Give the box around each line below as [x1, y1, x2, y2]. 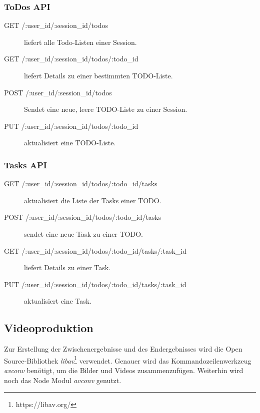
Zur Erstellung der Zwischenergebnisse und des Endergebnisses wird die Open [4, 344, 242, 354]
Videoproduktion [4, 320, 93, 336]
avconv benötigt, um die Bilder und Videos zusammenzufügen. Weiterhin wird [4, 365, 243, 375]
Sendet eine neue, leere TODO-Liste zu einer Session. [24, 104, 187, 114]
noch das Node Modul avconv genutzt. [4, 375, 121, 385]
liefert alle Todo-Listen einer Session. [24, 36, 137, 47]
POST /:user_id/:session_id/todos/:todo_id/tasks [4, 212, 161, 222]
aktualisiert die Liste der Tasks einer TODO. [24, 195, 161, 205]
